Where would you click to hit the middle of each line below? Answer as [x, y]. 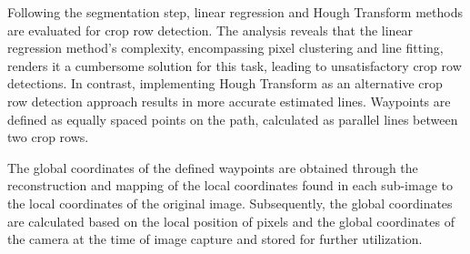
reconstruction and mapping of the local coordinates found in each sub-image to [230, 185]
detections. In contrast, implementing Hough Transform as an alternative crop [225, 83]
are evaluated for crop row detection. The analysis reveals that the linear [210, 30]
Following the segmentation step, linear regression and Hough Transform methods [235, 12]
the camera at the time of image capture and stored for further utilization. [215, 239]
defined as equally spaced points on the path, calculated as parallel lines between [233, 119]
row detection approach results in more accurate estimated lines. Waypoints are [229, 101]
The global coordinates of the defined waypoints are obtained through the [213, 167]
